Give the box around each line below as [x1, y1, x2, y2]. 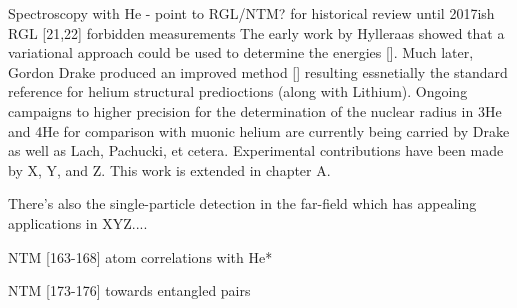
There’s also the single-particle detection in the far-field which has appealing [8, 193, 477, 214]
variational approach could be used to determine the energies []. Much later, [8, 42, 474, 63]
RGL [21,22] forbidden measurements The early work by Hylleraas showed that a [8, 22, 505, 43]
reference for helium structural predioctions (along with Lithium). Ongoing [8, 81, 468, 102]
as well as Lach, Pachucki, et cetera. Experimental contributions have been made [8, 140, 504, 161]
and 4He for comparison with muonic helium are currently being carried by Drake [8, 120, 510, 141]
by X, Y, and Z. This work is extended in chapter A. [8, 159, 331, 180]
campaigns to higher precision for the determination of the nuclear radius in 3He [8, 100, 502, 121]
